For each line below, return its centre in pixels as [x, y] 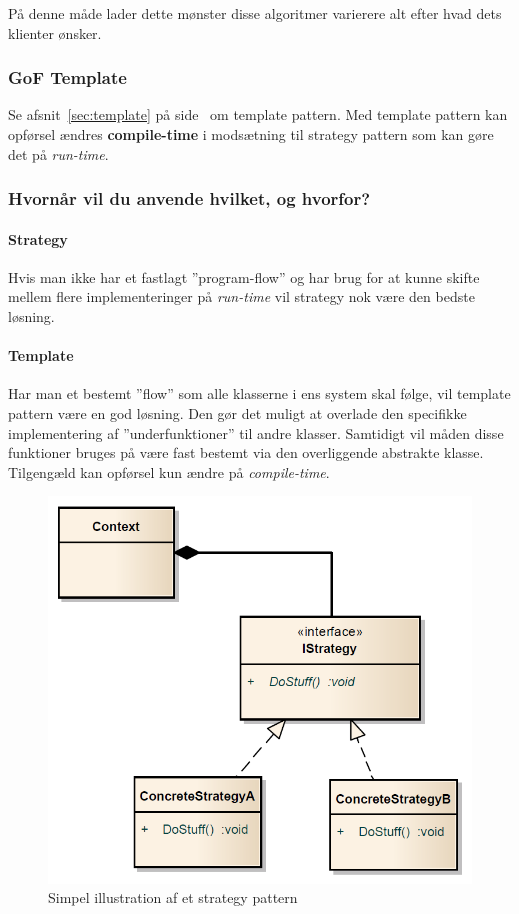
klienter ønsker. [55, 32]
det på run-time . [58, 153]
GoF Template [67, 77]
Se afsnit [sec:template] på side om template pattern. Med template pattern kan [258, 114]
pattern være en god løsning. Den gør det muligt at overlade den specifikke [237, 413]
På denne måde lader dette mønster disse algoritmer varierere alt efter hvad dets [255, 13]
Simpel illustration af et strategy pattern [173, 897]
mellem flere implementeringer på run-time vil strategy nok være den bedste [241, 296]
